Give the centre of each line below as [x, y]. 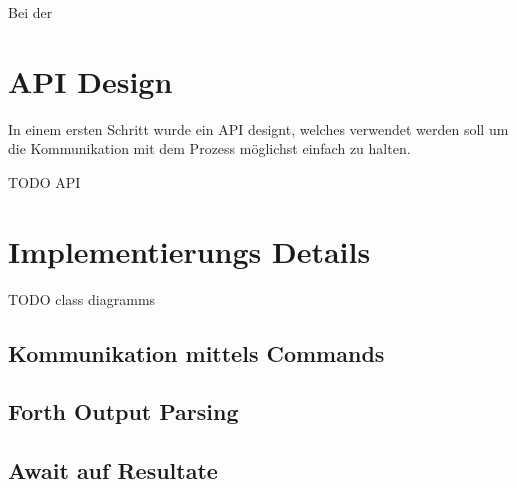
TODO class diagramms [82, 298]
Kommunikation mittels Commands [196, 352]
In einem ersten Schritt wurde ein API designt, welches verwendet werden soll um [258, 128]
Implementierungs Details [189, 250]
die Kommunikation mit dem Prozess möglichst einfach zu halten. [209, 148]
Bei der [30, 12]
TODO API [44, 181]
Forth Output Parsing [123, 411]
